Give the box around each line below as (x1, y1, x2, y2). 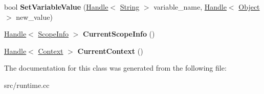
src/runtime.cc (4, 79, 50, 90)
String (120, 2, 140, 12)
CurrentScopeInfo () (83, 28, 155, 39)
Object (238, 2, 260, 12)
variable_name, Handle (153, 2, 227, 12)
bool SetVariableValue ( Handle (4, 2, 108, 12)
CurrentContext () (77, 45, 143, 56)
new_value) (16, 11, 53, 22)
